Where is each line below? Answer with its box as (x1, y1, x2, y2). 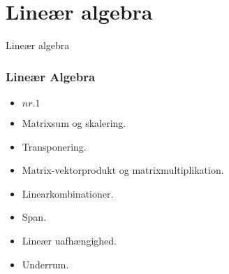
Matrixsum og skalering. (22, 115, 126, 130)
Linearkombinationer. (22, 186, 114, 200)
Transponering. (22, 139, 87, 153)
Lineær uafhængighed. (22, 233, 117, 247)
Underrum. (22, 256, 69, 271)
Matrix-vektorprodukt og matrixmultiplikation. (22, 163, 224, 177)
